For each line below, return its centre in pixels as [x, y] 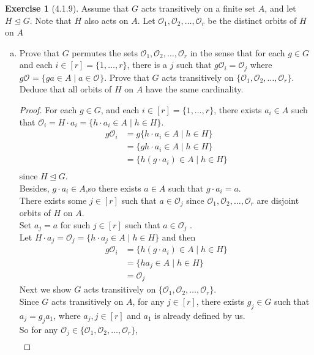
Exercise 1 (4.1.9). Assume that [67, 8]
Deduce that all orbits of [65, 89]
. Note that [50, 20]
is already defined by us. [200, 315]
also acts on [106, 20]
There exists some [53, 200]
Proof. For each [48, 110]
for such [75, 224]
